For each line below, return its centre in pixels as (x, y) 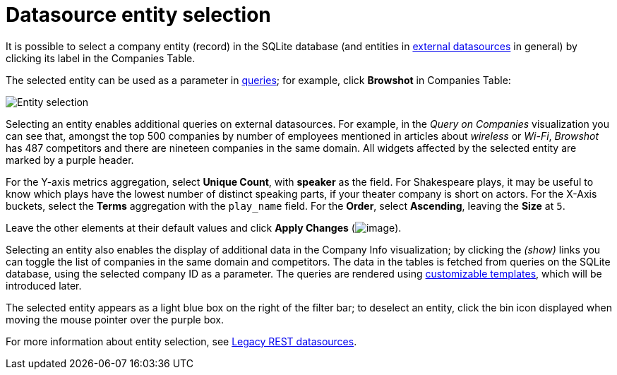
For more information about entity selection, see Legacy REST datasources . (181, 341)
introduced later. (44, 285)
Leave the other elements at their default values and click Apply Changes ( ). (204, 227)
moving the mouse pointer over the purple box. (115, 319)
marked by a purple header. (70, 160)
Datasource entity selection (138, 15)
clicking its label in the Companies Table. (101, 58)
